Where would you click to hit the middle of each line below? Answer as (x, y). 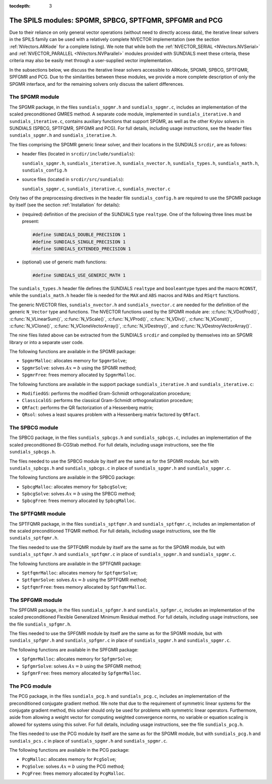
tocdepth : (20, 6)
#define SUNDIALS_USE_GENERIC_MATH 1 (79, 275)
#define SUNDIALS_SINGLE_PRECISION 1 (79, 242)
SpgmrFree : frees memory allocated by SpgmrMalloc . (79, 375)
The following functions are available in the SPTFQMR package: (75, 564)
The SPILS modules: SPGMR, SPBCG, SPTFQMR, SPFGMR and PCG (116, 20)
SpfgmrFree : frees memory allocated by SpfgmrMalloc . (81, 673)
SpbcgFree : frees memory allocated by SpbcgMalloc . (79, 501)
